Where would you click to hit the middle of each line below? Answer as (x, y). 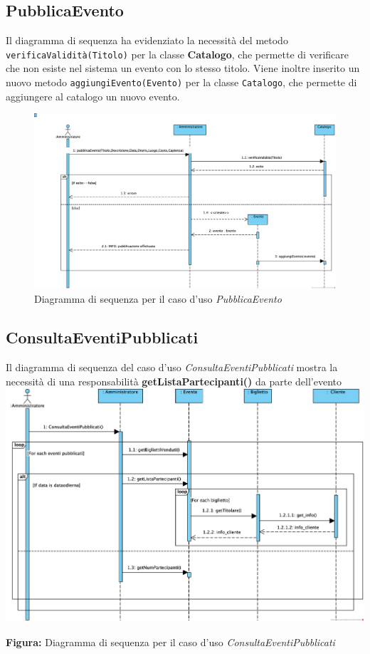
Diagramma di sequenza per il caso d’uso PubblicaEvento (158, 299)
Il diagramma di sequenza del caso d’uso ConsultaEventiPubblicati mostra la (172, 367)
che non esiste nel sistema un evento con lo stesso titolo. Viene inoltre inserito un (183, 68)
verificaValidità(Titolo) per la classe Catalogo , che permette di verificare (177, 54)
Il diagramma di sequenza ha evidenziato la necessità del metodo (147, 40)
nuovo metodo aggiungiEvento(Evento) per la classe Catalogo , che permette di (181, 82)
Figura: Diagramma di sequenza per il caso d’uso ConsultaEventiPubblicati (170, 642)
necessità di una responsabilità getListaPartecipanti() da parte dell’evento (174, 381)
